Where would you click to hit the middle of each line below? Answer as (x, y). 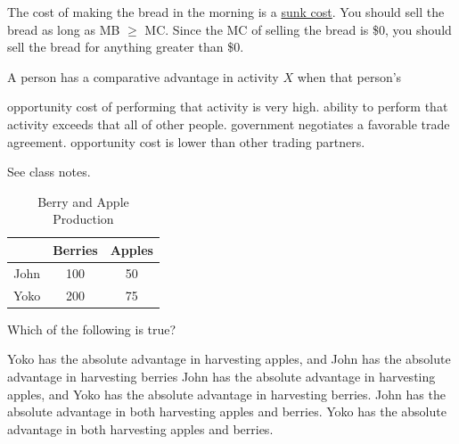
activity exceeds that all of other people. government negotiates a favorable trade (229, 123)
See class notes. (49, 172)
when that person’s (349, 76)
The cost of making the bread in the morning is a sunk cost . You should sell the (226, 12)
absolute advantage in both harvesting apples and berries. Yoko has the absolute (227, 411)
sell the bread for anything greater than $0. (126, 47)
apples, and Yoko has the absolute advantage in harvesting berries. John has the (226, 394)
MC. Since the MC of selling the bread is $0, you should (298, 29)
